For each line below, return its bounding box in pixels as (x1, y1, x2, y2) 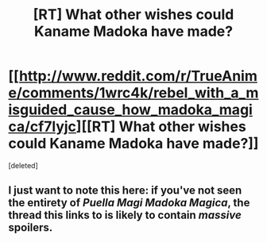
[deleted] (8, 160, 38, 170)
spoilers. (8, 221, 53, 235)
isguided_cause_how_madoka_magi (8, 101, 253, 119)
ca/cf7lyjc (8, 117, 77, 136)
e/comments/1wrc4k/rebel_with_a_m (8, 84, 259, 102)
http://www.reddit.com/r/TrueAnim (18, 67, 258, 85)
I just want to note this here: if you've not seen (8, 184, 242, 198)
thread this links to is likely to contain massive (8, 209, 242, 222)
